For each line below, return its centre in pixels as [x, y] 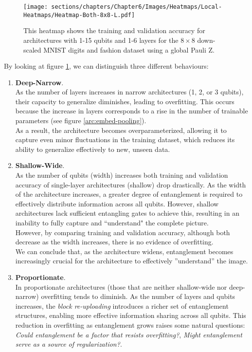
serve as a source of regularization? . [69, 344]
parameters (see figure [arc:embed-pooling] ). [81, 120]
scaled [32, 49]
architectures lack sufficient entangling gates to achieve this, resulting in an [127, 213]
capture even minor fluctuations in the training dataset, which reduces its [125, 139]
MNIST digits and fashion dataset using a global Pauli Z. [129, 49]
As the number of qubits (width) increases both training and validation [122, 175]
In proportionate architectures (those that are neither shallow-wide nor [121, 287]
